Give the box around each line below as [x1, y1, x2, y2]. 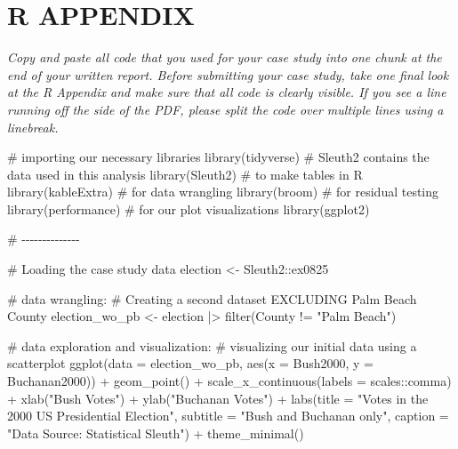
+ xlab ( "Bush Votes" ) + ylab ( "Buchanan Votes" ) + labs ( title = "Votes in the [7, 389, 429, 407]
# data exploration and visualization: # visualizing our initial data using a [7, 336, 417, 355]
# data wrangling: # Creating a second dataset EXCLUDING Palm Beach [7, 289, 417, 308]
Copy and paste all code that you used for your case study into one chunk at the [7, 48, 442, 67]
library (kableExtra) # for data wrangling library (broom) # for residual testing [7, 182, 439, 201]
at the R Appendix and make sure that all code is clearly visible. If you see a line [7, 83, 446, 101]
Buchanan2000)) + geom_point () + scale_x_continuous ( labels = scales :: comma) [7, 372, 452, 390]
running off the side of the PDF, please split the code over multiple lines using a [7, 100, 444, 118]
